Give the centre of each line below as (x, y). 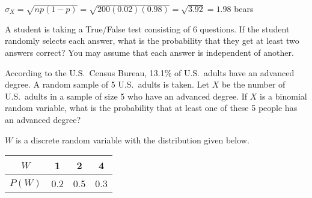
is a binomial (283, 96)
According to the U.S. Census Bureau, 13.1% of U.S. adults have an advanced (150, 72)
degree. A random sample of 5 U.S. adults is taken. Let (107, 84)
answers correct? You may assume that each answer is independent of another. (149, 52)
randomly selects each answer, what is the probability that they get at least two (152, 40)
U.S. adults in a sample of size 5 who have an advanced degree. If (126, 96)
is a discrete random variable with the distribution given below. (132, 139)
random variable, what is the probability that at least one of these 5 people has (151, 108)
